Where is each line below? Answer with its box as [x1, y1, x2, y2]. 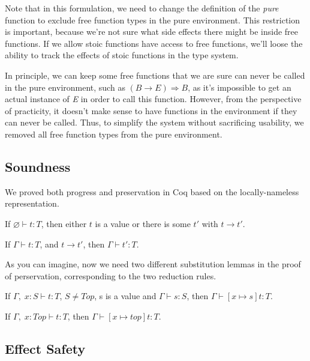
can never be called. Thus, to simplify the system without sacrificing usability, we [5, 116, 304, 129]
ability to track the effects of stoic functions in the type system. [5, 49, 239, 61]
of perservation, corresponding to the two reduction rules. [5, 269, 216, 282]
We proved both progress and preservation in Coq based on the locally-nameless [5, 185, 299, 198]
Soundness [5, 157, 71, 175]
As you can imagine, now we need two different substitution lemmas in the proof [5, 258, 301, 270]
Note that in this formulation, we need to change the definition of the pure [5, 2, 279, 14]
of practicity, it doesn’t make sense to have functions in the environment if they [5, 104, 297, 117]
